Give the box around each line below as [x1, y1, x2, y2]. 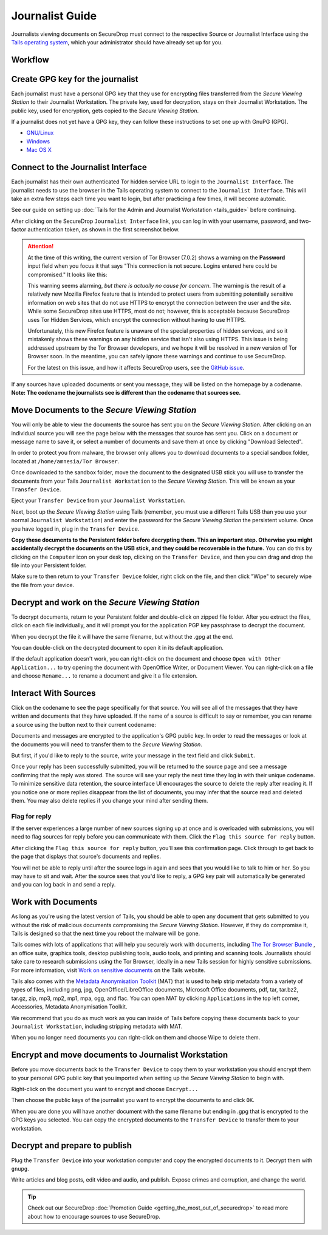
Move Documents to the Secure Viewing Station [11, 405, 197, 415]
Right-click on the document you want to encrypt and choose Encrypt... [11, 1086, 199, 1093]
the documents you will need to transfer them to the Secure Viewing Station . [11, 741, 203, 748]
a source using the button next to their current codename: [11, 721, 156, 728]
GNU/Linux [26, 129, 54, 137]
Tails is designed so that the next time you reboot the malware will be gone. [11, 930, 200, 937]
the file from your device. [11, 581, 75, 588]
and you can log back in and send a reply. [11, 881, 116, 888]
